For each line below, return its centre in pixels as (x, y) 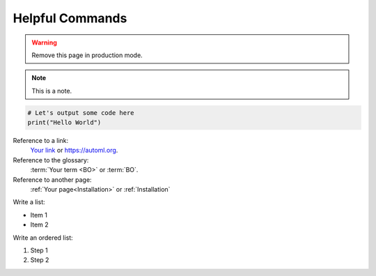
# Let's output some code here (81, 113)
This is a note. (52, 91)
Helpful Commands (70, 18)
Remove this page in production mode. (87, 55)
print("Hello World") (64, 123)
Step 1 (39, 250)
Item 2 (39, 225)
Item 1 (39, 215)
